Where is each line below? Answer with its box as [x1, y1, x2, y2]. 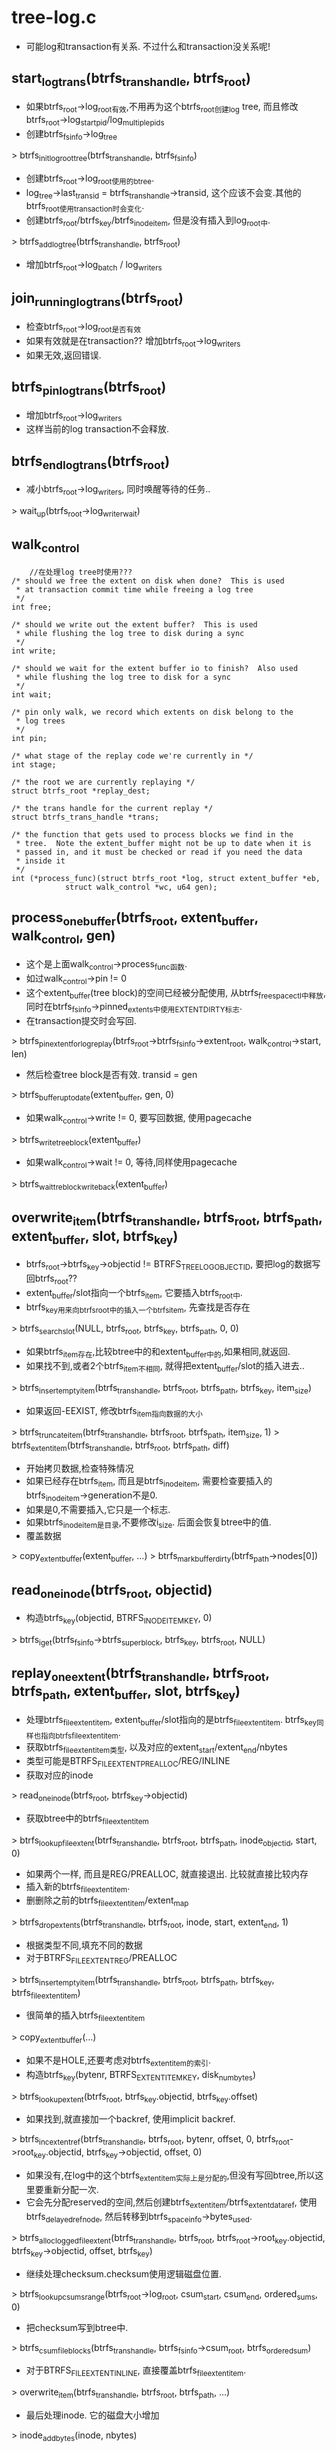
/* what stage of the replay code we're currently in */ [11, 751, 254, 761]
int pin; [11, 733, 48, 743]
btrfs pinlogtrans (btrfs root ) [11, 378, 167, 398]
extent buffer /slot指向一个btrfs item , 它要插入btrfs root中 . [25, 1286, 243, 1301]
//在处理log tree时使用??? [29, 567, 133, 577]
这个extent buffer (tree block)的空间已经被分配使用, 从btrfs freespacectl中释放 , [25, 986, 326, 1001]
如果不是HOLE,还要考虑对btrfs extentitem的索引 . [25, 2054, 212, 2068]
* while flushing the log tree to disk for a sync [15, 672, 231, 682]
